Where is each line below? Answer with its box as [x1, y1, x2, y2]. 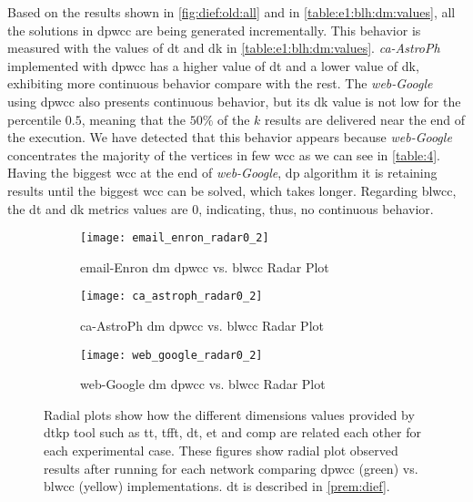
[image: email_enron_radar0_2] [80, 231, 269, 245]
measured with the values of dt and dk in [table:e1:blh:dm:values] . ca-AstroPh [7, 38, 440, 57]
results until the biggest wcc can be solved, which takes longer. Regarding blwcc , [7, 180, 457, 200]
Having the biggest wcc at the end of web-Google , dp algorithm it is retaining [7, 163, 438, 182]
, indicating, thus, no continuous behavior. [198, 199, 434, 218]
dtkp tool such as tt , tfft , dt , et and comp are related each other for [44, 423, 421, 442]
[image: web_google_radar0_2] [80, 348, 263, 362]
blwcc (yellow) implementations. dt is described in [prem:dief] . [44, 476, 390, 496]
